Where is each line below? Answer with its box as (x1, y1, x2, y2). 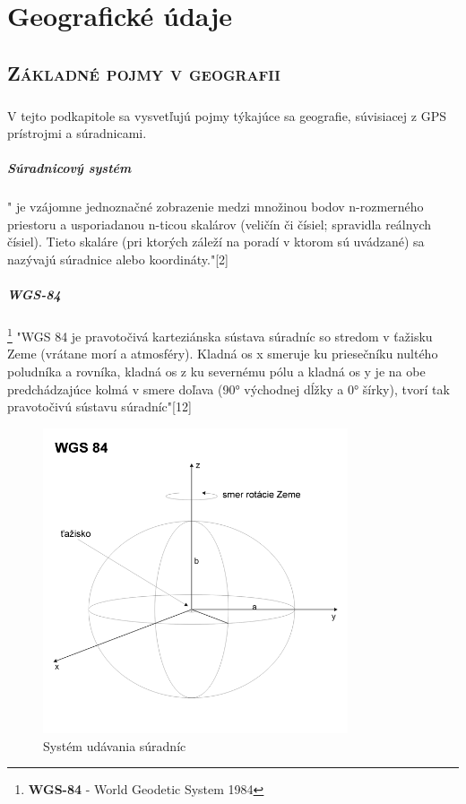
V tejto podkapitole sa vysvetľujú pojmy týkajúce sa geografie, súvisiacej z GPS (7, 106, 446, 125)
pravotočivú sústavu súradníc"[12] (7, 397, 192, 416)
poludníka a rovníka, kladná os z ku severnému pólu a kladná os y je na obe (7, 362, 426, 381)
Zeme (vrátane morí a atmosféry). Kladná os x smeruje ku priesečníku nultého (7, 344, 438, 363)
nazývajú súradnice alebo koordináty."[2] (7, 250, 229, 269)
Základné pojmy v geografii (7, 58, 280, 86)
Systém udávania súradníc (43, 736, 186, 755)
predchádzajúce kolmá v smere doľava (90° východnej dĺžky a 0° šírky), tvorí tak (7, 379, 450, 398)
